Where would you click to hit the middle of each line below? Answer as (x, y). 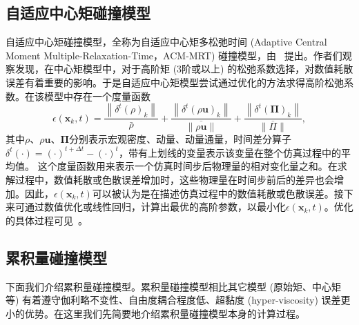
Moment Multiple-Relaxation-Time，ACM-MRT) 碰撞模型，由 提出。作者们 (174, 55)
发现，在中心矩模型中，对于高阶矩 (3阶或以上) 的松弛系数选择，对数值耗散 (184, 69)
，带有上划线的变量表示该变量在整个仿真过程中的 (230, 152)
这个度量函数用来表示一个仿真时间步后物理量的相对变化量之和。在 (187, 166)
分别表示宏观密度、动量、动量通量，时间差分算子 (181, 139)
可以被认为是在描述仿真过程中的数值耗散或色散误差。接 (218, 193)
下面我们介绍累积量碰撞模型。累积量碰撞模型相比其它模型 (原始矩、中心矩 (174, 286)
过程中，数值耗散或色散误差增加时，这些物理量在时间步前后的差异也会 (174, 180)
